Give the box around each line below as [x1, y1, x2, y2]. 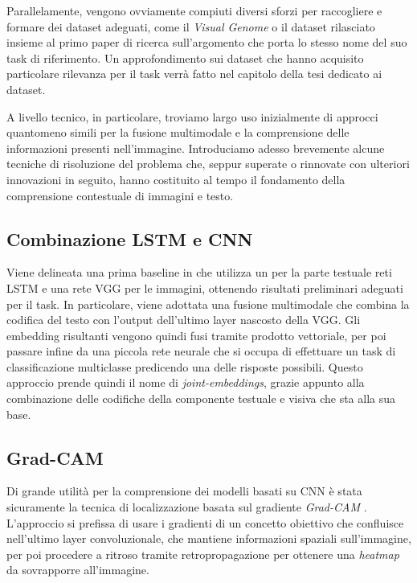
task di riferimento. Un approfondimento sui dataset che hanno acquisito [6, 49, 364, 66]
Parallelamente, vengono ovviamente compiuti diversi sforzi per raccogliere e [6, 2, 382, 18]
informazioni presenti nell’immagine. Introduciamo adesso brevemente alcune [6, 139, 385, 156]
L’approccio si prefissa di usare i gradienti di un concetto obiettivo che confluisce [6, 514, 404, 531]
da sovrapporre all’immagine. [6, 561, 149, 578]
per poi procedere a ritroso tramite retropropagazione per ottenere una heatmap [6, 545, 399, 562]
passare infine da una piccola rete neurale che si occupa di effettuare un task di [6, 343, 396, 359]
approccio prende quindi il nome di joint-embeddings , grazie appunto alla [6, 374, 365, 391]
